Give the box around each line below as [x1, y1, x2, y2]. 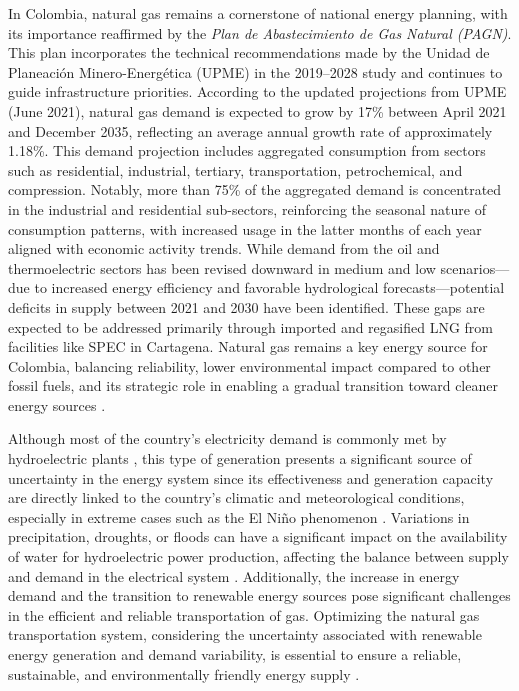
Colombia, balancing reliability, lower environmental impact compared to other [8, 355, 491, 376]
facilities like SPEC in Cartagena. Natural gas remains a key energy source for [8, 336, 488, 357]
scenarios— [440, 257, 510, 278]
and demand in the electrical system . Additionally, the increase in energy [8, 565, 460, 586]
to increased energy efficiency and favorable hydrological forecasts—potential [34, 277, 505, 298]
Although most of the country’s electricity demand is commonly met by [8, 428, 447, 449]
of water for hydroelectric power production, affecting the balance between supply [8, 546, 509, 567]
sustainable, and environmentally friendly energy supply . [8, 663, 360, 684]
